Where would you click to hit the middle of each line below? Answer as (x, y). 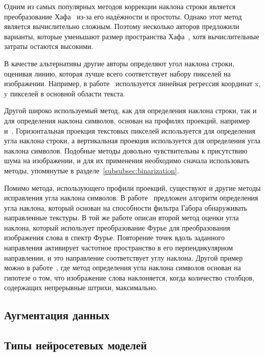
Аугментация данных (57, 315)
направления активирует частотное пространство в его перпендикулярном (119, 248)
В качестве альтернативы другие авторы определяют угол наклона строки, (119, 63)
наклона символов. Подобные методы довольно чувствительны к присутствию (126, 150)
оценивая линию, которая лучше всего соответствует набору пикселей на (117, 73)
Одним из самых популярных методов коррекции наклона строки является (120, 6)
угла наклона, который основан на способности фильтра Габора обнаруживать (126, 207)
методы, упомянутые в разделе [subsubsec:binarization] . (92, 170)
